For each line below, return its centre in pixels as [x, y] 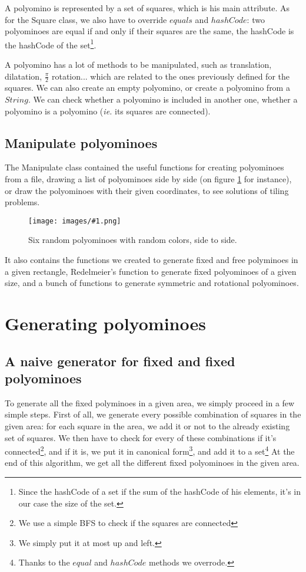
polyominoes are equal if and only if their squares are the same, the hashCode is [149, 31]
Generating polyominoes [105, 323]
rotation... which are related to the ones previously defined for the [170, 76]
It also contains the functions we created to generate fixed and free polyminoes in [152, 260]
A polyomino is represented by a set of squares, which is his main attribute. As [147, 8]
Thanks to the [44, 562]
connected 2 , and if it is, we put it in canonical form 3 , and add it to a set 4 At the [150, 450]
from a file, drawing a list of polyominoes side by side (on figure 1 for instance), [148, 179]
